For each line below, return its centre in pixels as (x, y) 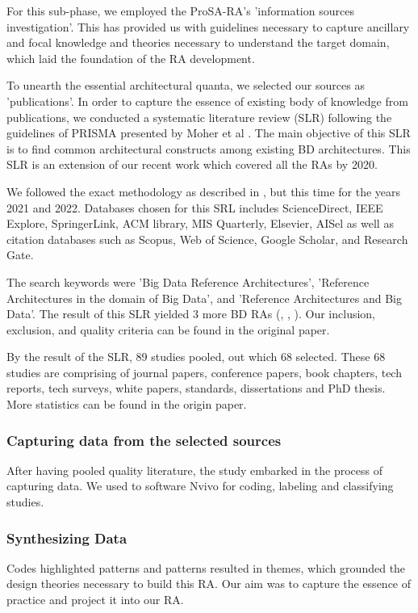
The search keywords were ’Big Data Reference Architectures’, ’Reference (188, 281)
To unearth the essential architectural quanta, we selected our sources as (186, 85)
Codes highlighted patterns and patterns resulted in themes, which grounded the (206, 567)
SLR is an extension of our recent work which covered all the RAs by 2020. (192, 164)
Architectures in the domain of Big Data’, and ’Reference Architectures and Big (204, 298)
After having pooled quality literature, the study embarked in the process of (194, 470)
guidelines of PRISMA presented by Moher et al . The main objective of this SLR (209, 133)
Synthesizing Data (67, 537)
